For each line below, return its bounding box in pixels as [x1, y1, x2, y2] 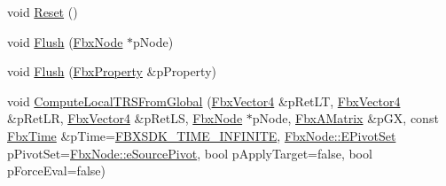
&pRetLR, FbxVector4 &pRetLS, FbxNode [7, 109, 243, 128]
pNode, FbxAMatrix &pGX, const [252, 109, 439, 128]
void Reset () [7, 3, 78, 20]
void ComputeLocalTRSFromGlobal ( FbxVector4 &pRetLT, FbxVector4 [7, 91, 401, 110]
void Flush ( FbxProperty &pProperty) [7, 62, 216, 81]
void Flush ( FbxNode [7, 32, 123, 50]
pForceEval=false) [7, 161, 106, 180]
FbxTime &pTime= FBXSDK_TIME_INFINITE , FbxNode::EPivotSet [7, 126, 396, 144]
